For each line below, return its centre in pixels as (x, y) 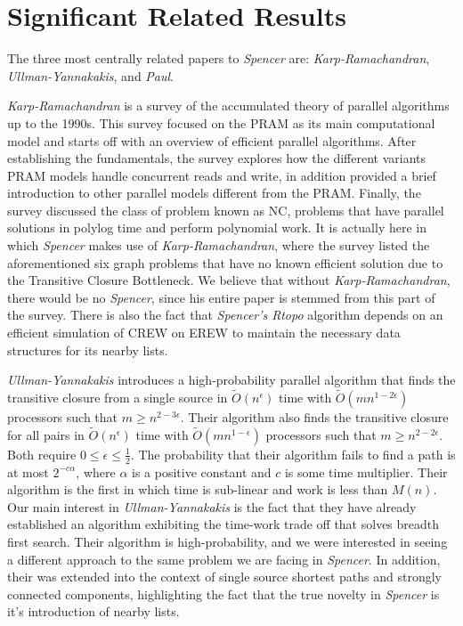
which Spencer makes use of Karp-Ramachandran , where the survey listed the (219, 245)
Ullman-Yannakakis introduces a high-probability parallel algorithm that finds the (231, 380)
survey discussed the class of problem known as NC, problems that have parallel (226, 210)
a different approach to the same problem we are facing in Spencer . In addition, (224, 559)
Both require (42, 454)
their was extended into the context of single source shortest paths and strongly (224, 577)
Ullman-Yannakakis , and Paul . (91, 75)
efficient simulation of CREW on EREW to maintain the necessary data (204, 333)
